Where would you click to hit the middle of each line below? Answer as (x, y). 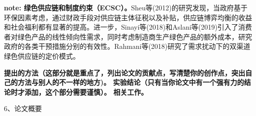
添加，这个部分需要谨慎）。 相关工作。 (86, 92)
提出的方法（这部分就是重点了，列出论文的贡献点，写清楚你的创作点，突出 (125, 72)
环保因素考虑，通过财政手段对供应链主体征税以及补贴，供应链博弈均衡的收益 (128, 17)
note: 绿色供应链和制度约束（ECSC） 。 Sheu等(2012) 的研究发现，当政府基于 (126, 7)
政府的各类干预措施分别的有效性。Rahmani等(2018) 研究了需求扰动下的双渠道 (127, 46)
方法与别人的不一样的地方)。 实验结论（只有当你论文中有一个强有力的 (131, 82)
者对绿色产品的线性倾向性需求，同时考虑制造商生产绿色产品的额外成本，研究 (128, 36)
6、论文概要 (23, 108)
